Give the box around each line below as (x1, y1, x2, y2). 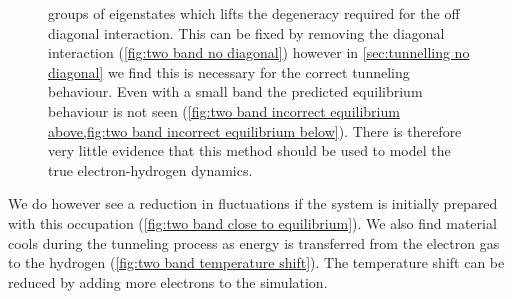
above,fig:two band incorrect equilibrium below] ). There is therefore (48, 120, 462, 141)
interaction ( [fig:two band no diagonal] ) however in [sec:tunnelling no (48, 42, 470, 63)
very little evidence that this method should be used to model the (48, 140, 451, 161)
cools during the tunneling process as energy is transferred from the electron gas (8, 232, 500, 253)
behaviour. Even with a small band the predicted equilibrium (48, 81, 423, 102)
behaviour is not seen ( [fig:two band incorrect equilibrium (48, 100, 400, 121)
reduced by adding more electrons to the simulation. (8, 271, 328, 292)
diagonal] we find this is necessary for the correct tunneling (48, 61, 410, 82)
